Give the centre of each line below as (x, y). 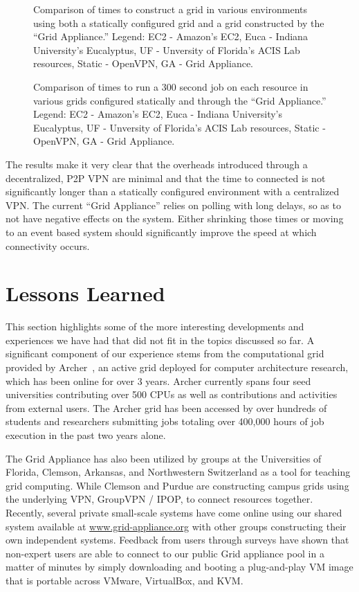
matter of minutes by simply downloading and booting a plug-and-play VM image (179, 567)
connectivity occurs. (48, 245)
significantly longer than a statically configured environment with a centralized (173, 191)
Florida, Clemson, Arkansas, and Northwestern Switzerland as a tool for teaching (178, 472)
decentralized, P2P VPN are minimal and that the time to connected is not (166, 178)
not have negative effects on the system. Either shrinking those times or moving (175, 218)
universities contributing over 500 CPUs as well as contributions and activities (172, 394)
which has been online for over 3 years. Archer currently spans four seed (158, 380)
